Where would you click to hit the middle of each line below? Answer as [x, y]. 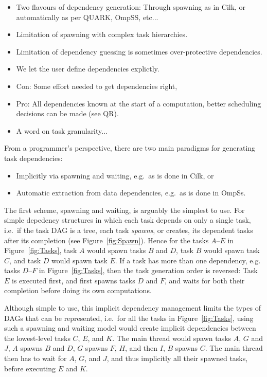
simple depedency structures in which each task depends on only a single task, [128, 220]
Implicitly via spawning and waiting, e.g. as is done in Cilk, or [115, 175]
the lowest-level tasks [37, 338]
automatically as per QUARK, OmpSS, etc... [87, 17]
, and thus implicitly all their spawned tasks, [177, 358]
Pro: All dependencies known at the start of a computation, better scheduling [139, 103]
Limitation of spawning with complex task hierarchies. [102, 34]
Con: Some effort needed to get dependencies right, [97, 86]
